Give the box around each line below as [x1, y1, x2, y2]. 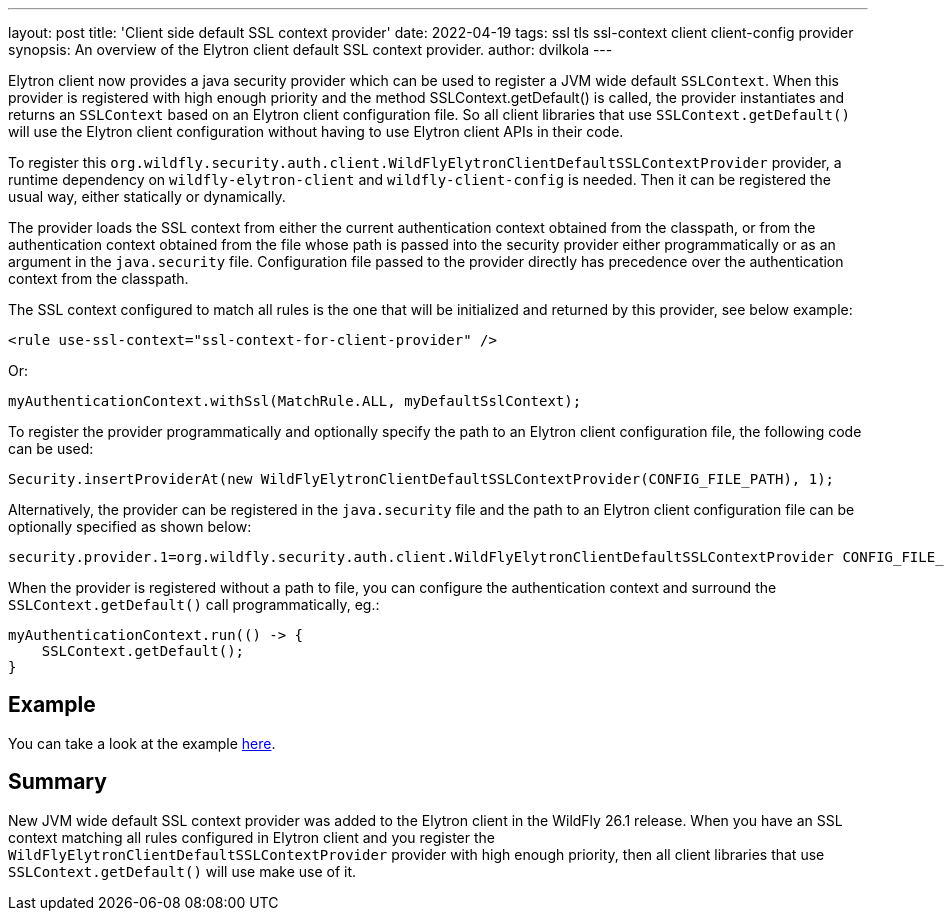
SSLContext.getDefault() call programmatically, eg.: [8, 596, 380, 613]
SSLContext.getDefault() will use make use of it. [8, 862, 357, 880]
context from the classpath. [8, 270, 189, 287]
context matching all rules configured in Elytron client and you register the [8, 828, 495, 846]
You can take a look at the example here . [8, 734, 276, 752]
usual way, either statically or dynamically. [8, 188, 286, 205]
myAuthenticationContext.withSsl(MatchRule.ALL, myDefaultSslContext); [8, 393, 582, 409]
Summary [8, 769, 107, 795]
